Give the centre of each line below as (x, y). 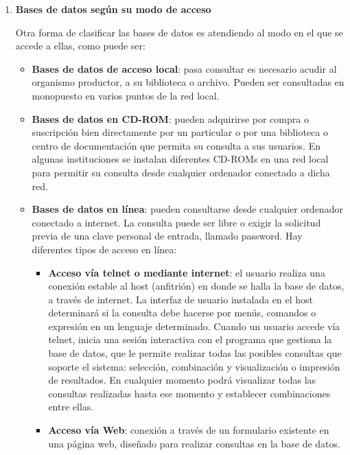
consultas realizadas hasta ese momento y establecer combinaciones (189, 393)
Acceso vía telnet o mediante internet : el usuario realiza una (187, 272)
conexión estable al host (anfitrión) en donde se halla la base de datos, (196, 286)
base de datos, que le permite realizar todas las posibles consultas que (195, 353)
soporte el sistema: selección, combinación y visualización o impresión (194, 366)
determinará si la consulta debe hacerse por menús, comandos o (182, 313)
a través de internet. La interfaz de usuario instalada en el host (181, 299)
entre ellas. (71, 407)
